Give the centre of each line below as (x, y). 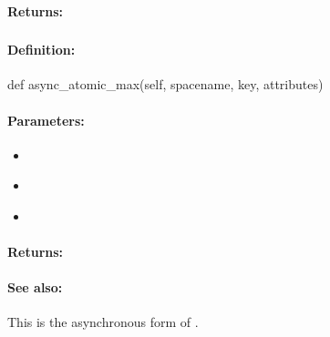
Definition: (41, 50)
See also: (35, 287)
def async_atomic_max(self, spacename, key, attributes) (165, 84)
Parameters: (46, 120)
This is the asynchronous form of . (103, 322)
